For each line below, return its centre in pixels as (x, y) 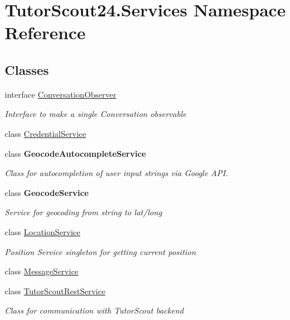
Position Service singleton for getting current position (100, 251)
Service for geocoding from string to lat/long (83, 212)
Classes (27, 69)
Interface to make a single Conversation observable (96, 114)
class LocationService (43, 231)
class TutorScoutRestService (55, 290)
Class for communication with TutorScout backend (94, 310)
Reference (45, 32)
